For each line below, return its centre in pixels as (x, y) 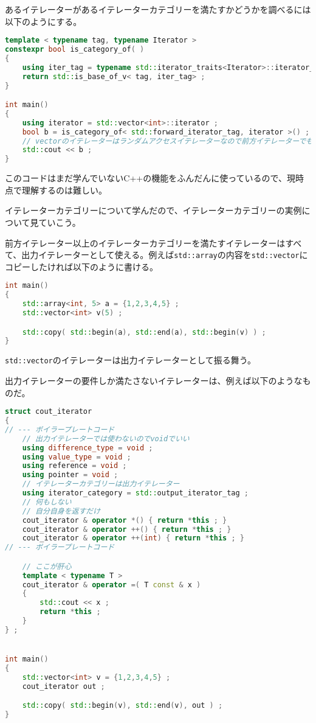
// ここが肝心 (47, 566)
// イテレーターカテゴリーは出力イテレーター (101, 484)
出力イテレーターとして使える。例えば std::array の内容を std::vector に (165, 255)
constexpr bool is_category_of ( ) (75, 50)
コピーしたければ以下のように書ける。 (81, 266)
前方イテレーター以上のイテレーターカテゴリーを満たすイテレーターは (145, 243)
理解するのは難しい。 (64, 190)
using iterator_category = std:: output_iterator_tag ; (135, 493)
